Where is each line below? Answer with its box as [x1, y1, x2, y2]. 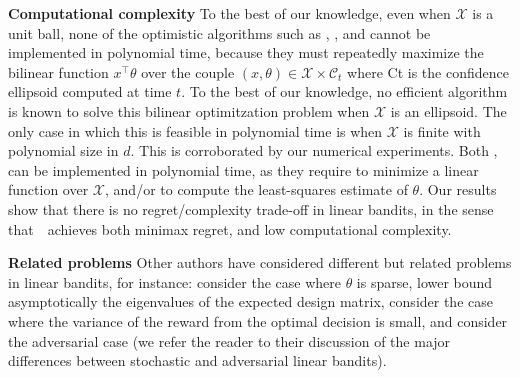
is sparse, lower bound [356, 271, 493, 292]
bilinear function [8, 61, 109, 82]
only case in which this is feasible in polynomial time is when [8, 120, 383, 141]
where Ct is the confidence [347, 61, 509, 82]
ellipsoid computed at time [8, 81, 172, 102]
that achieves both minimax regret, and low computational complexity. [8, 218, 452, 239]
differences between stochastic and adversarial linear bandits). [8, 350, 387, 371]
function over [8, 179, 89, 200]
